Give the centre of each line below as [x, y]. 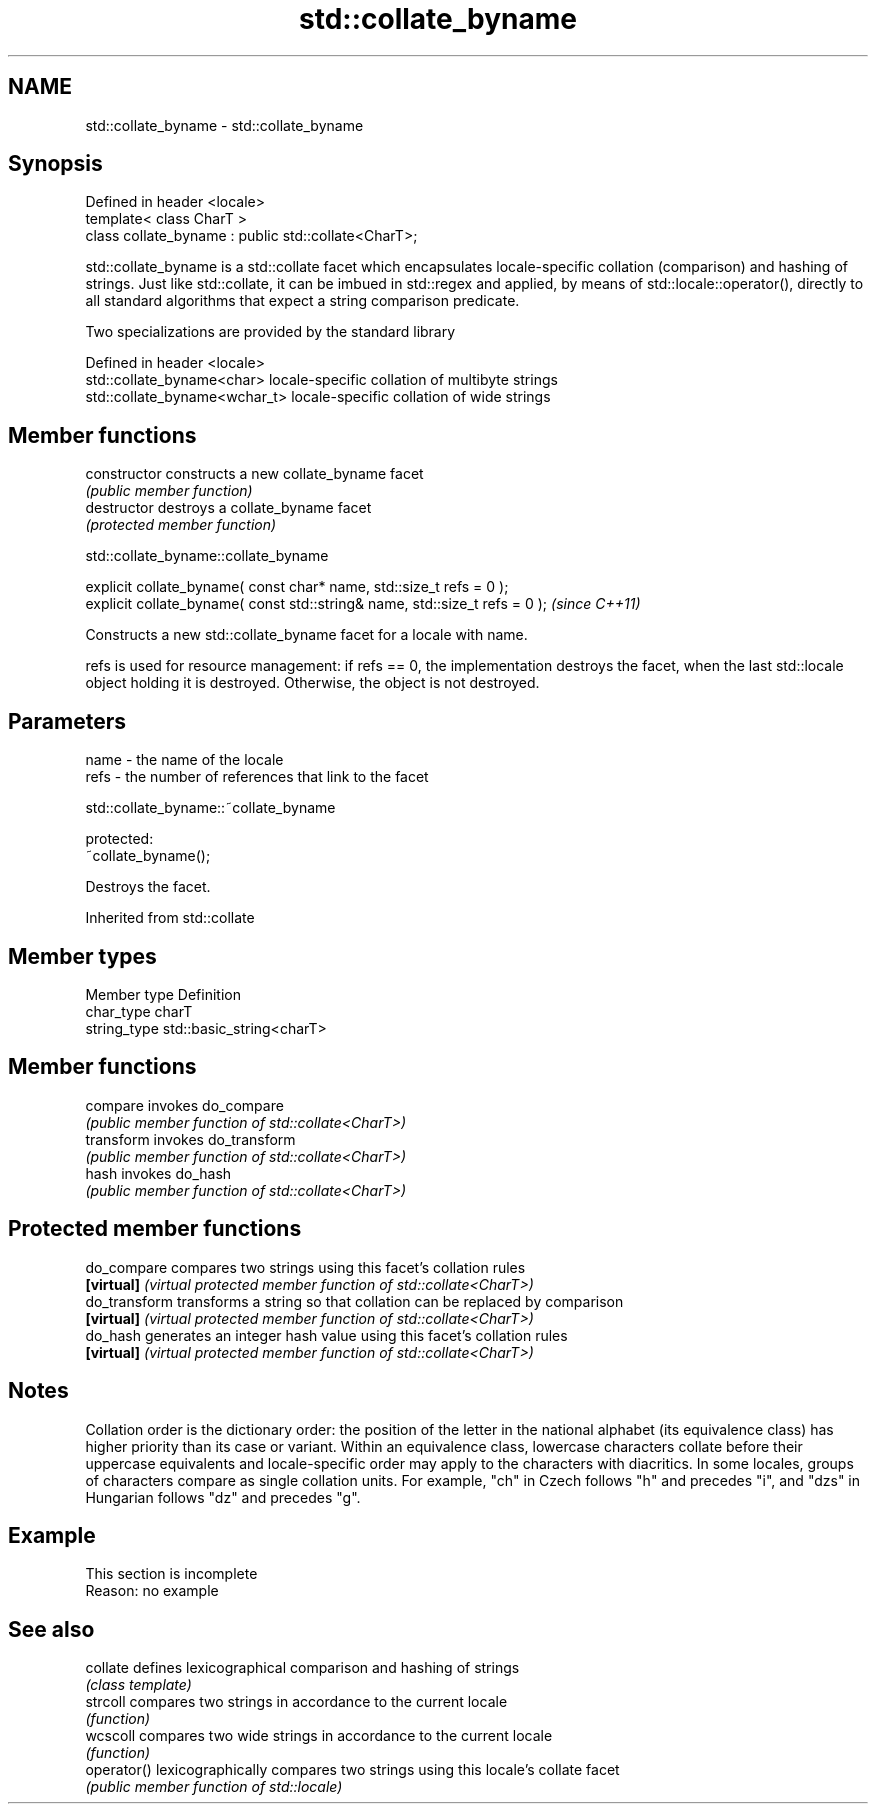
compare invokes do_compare [184, 1105]
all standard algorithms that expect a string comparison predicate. [302, 301]
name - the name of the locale [184, 760]
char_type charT [139, 1011]
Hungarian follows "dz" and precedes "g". [223, 1497]
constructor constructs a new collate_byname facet [254, 474]
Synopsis [55, 164]
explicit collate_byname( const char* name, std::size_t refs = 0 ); [297, 587]
